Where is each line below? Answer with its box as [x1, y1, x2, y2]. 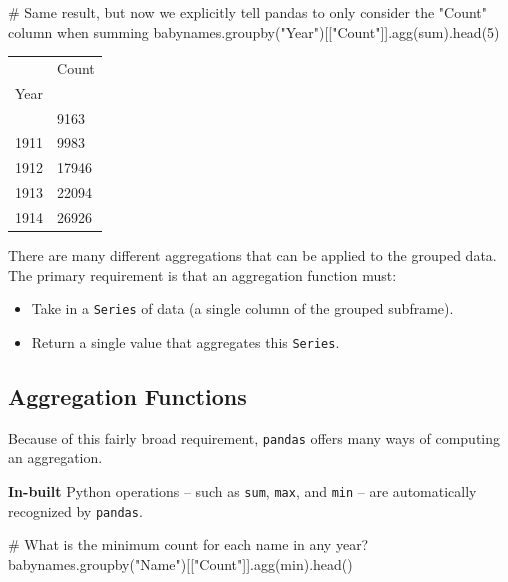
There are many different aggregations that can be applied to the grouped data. [8, 245, 497, 266]
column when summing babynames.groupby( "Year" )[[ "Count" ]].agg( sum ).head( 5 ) [8, 21, 500, 42]
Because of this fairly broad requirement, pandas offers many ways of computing [8, 427, 501, 448]
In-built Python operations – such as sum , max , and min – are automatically [8, 481, 477, 502]
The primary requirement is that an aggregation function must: [8, 264, 397, 285]
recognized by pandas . [8, 500, 143, 521]
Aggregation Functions [8, 380, 247, 411]
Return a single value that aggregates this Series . [31, 331, 340, 352]
